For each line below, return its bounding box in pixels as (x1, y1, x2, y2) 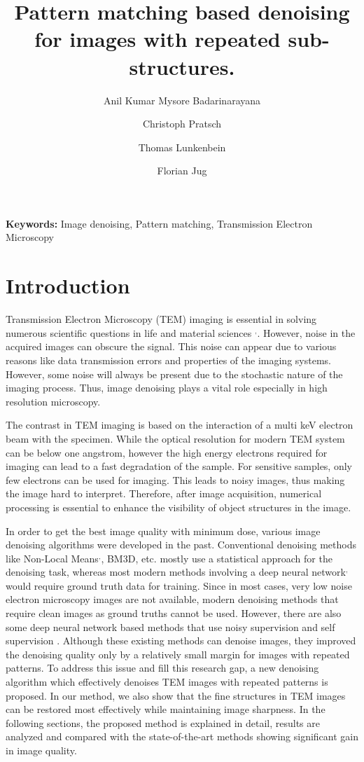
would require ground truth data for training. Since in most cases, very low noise (6, 578, 352, 593)
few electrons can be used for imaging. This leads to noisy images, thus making (6, 472, 345, 487)
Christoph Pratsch (142, 116, 222, 131)
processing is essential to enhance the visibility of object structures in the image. (6, 499, 351, 514)
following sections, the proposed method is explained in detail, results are (6, 715, 320, 730)
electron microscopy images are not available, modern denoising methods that (6, 592, 339, 607)
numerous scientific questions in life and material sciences (6, 325, 252, 340)
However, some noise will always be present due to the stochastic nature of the (6, 366, 343, 381)
